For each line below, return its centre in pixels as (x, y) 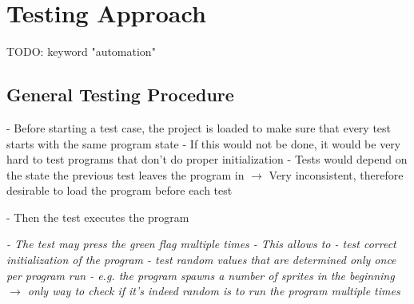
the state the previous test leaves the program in (125, 174)
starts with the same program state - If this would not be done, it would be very (204, 143)
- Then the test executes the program (98, 217)
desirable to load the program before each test (119, 190)
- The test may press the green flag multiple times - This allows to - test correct (201, 244)
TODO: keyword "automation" (81, 51)
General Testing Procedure (120, 95)
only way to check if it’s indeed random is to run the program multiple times (214, 291)
